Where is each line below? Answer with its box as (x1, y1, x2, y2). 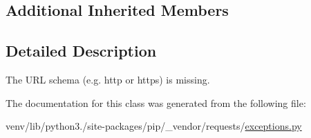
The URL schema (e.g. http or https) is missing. (6, 72, 210, 86)
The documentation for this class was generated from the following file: (6, 95, 306, 110)
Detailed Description (6, 40, 157, 61)
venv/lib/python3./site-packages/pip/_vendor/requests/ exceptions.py (6, 119, 302, 133)
